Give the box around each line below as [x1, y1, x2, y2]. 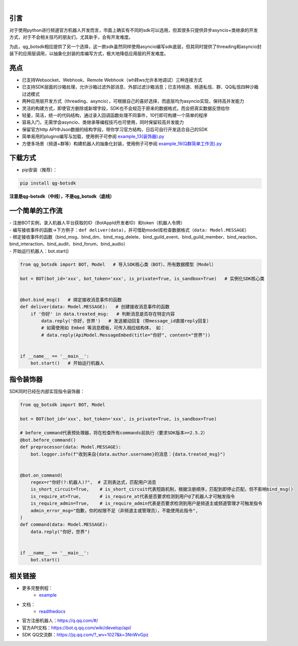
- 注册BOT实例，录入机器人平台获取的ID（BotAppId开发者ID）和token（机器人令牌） [9, 220, 185, 226]
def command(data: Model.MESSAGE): [20, 522, 108, 527]
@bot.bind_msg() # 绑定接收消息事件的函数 [20, 297, 122, 303]
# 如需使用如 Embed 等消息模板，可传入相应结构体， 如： [41, 325, 165, 331]
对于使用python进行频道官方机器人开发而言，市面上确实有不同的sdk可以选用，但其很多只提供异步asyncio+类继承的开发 [9, 27, 258, 33]
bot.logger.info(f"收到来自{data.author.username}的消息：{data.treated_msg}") [30, 451, 226, 457]
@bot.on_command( [20, 472, 63, 478]
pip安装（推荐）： [22, 167, 57, 173]
